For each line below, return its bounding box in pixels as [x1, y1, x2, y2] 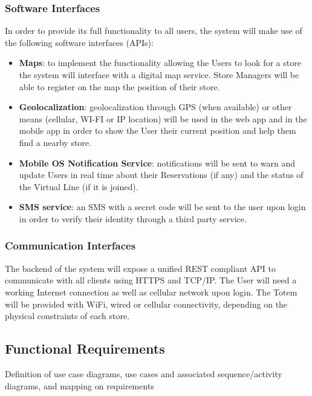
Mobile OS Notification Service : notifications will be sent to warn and [19, 156, 296, 169]
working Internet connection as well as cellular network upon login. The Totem [5, 285, 297, 298]
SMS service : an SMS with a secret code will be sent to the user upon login [19, 200, 306, 213]
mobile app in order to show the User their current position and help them [19, 124, 296, 137]
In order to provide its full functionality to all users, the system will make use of [5, 24, 302, 37]
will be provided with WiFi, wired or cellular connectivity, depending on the [5, 297, 288, 310]
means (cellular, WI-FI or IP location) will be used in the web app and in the [19, 112, 307, 125]
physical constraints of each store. [5, 309, 130, 322]
